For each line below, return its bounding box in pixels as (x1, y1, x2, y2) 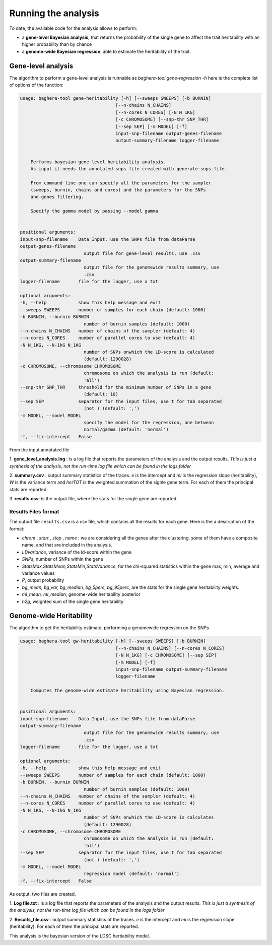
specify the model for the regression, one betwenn (83, 420, 214, 425)
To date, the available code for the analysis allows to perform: (9, 25, 138, 31)
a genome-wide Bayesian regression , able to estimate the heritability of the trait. (22, 48, 191, 54)
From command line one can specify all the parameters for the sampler (30, 180, 212, 186)
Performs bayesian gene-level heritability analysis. (30, 159, 166, 165)
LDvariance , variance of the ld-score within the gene (22, 549, 132, 555)
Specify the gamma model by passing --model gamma (30, 208, 158, 214)
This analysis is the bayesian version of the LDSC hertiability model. (9, 932, 151, 939)
